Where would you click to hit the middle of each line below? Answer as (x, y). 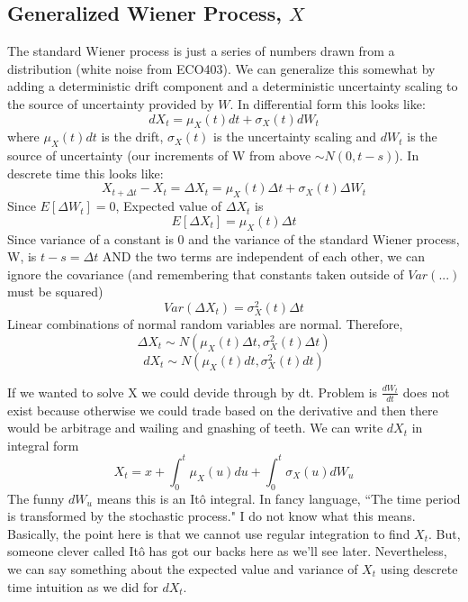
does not (426, 392)
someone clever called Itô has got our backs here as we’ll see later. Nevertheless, (227, 551)
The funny (36, 498)
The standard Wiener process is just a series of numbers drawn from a (201, 51)
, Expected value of (169, 206)
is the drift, (132, 137)
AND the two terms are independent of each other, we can (263, 256)
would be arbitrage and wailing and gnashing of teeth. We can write (195, 428)
